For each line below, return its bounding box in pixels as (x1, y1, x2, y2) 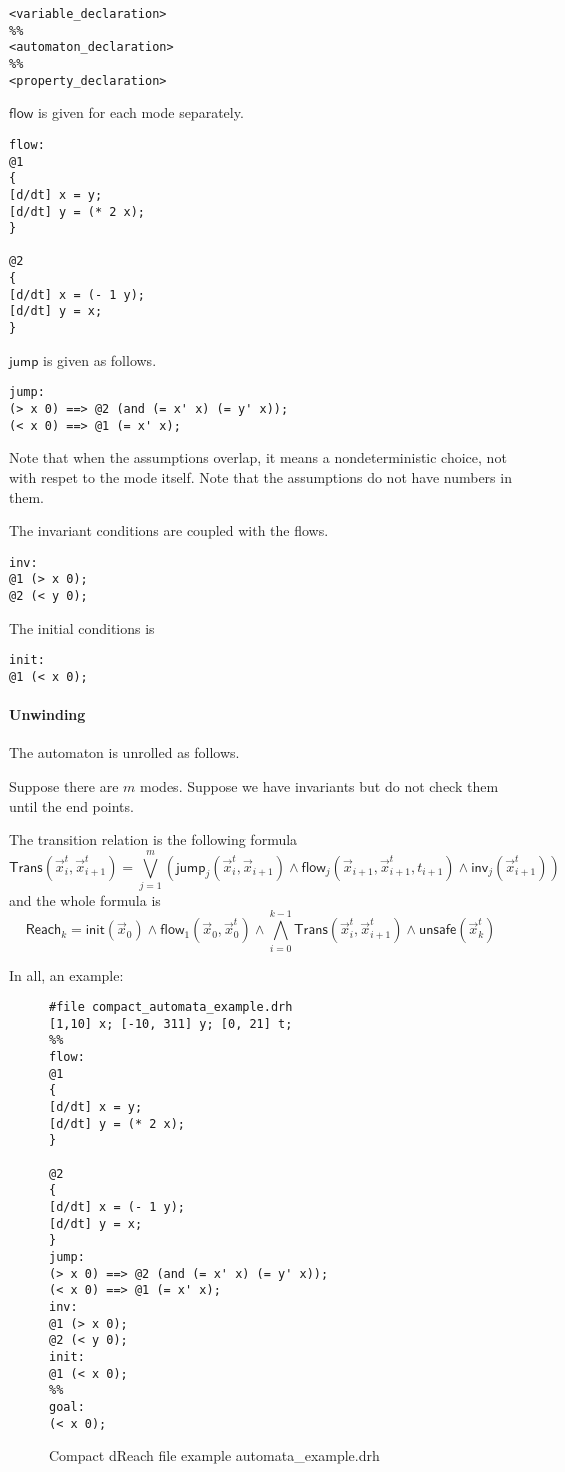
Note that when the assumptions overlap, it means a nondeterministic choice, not (9, 447, 507, 468)
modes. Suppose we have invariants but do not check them (140, 775, 499, 796)
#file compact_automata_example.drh (49, 1000, 293, 1015)
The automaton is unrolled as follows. (9, 742, 240, 763)
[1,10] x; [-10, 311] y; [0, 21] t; (49, 1016, 293, 1031)
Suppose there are (9, 775, 119, 796)
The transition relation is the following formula (9, 829, 298, 850)
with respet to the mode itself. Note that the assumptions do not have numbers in (9, 466, 512, 487)
